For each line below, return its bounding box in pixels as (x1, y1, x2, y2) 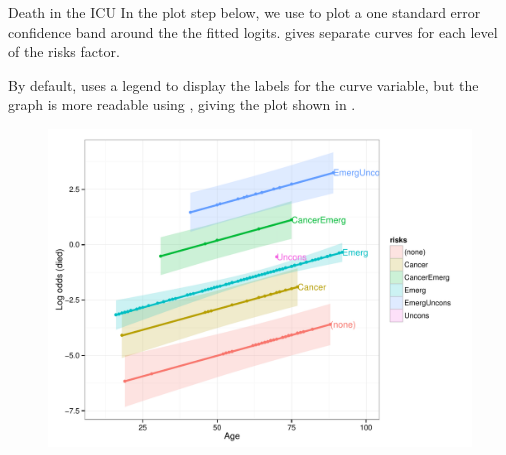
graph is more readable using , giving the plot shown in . (8, 94, 356, 115)
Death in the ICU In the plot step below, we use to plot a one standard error (8, 2, 481, 22)
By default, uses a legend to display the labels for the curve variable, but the (8, 74, 479, 95)
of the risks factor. (8, 41, 120, 62)
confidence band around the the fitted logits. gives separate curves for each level (8, 21, 498, 42)
